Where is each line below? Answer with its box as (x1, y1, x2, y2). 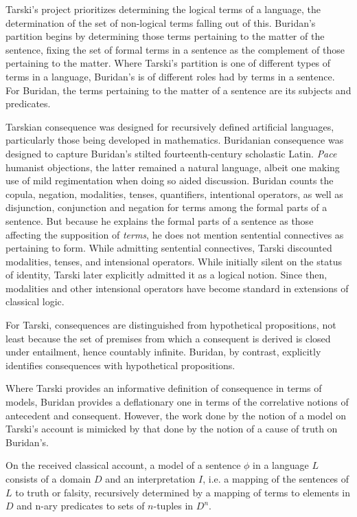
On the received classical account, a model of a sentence (5, 458, 241, 472)
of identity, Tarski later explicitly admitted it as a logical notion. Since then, (5, 267, 327, 282)
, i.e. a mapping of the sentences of (203, 472, 349, 485)
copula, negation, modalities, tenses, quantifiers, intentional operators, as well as (5, 186, 343, 201)
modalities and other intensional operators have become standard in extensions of (5, 280, 349, 295)
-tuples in (153, 498, 194, 513)
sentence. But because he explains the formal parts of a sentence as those (5, 213, 314, 228)
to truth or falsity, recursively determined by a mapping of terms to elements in (15, 485, 351, 499)
